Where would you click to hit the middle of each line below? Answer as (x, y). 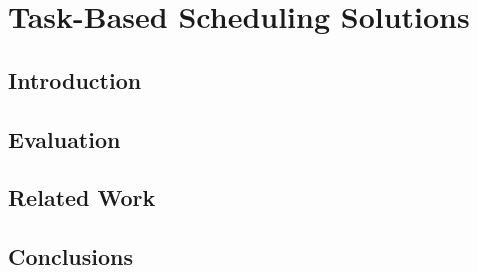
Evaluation (64, 138)
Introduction (75, 79)
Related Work (82, 197)
